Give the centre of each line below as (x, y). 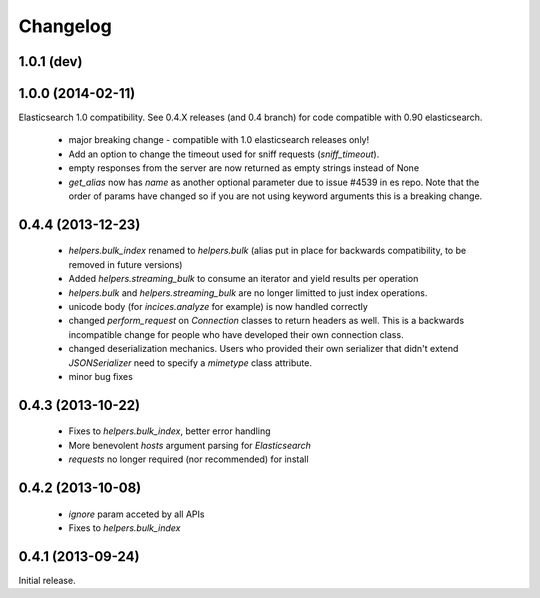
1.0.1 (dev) (50, 61)
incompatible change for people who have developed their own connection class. (236, 334)
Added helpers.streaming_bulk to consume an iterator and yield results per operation (243, 279)
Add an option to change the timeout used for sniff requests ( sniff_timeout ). (224, 154)
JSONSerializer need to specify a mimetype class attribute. (190, 362)
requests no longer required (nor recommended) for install (188, 459)
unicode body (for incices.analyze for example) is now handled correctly (218, 306)
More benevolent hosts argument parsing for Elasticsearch (190, 445)
